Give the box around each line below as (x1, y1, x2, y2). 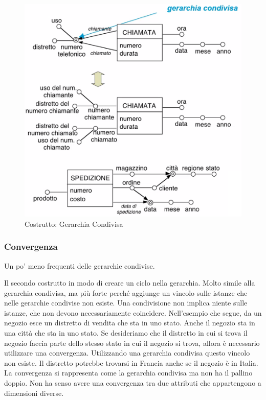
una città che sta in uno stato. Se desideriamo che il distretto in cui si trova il (4, 327, 248, 338)
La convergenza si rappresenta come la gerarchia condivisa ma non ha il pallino (4, 367, 253, 378)
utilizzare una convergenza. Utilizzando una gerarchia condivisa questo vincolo (4, 347, 250, 358)
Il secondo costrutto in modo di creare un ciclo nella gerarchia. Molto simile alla (4, 277, 255, 288)
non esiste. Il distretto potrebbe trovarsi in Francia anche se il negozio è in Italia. (4, 357, 258, 368)
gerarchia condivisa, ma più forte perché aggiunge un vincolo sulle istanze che (4, 287, 248, 298)
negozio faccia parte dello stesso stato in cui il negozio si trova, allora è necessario (4, 337, 260, 348)
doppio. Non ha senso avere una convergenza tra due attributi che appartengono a (4, 378, 261, 388)
